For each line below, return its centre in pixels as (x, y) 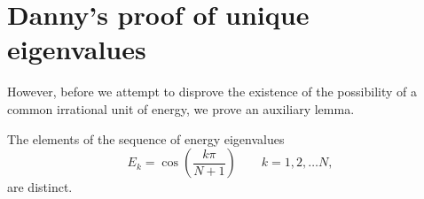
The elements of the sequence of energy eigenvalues (146, 138)
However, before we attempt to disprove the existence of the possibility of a (212, 92)
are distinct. (40, 187)
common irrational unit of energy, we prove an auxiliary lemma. (181, 108)
